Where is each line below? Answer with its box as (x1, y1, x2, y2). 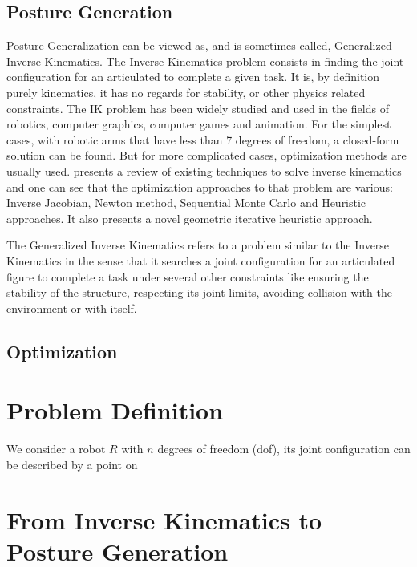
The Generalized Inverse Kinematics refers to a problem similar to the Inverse (6, 237, 390, 253)
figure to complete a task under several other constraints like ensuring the (6, 268, 369, 285)
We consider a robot (6, 440, 106, 457)
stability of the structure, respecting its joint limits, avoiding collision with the (6, 284, 392, 301)
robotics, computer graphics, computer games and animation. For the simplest (6, 115, 391, 132)
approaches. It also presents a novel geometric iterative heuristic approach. (6, 209, 373, 226)
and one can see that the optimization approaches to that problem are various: (6, 178, 393, 195)
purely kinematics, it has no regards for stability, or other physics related (6, 83, 366, 100)
